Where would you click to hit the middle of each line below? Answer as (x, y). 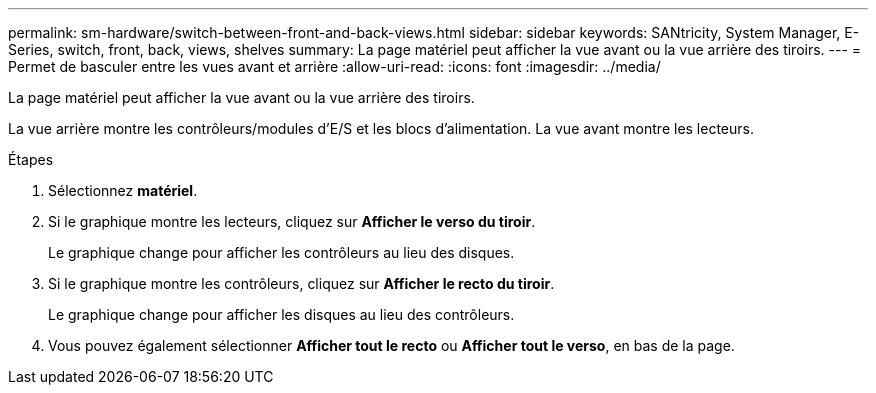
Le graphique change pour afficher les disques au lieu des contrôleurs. (281, 314)
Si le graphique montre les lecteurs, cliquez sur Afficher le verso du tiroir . (292, 221)
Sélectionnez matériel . (123, 190)
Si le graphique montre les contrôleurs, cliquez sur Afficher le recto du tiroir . (301, 283)
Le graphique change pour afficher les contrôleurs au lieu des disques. (281, 252)
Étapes (31, 159)
